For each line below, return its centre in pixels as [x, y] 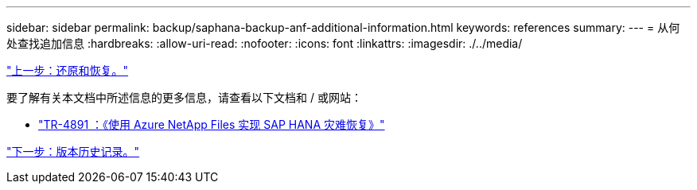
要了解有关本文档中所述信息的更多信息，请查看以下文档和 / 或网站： [184, 97]
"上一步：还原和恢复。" [68, 70]
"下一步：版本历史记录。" [73, 151]
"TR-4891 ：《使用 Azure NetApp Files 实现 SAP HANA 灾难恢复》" [212, 124]
